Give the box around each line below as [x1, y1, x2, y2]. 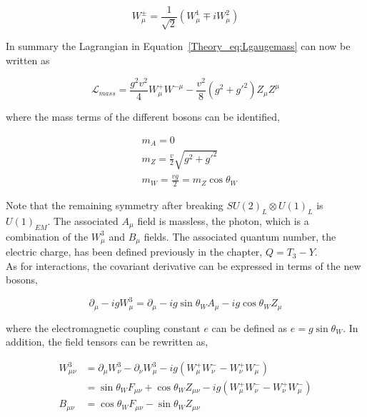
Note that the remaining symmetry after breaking [6, 198, 223, 213]
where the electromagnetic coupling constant [6, 320, 201, 335]
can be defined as [211, 320, 288, 335]
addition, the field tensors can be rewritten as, [6, 334, 208, 349]
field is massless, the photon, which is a [137, 213, 309, 228]
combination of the [6, 228, 89, 243]
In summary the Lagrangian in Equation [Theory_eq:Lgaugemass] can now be [6, 39, 351, 54]
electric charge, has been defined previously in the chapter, [6, 244, 263, 259]
